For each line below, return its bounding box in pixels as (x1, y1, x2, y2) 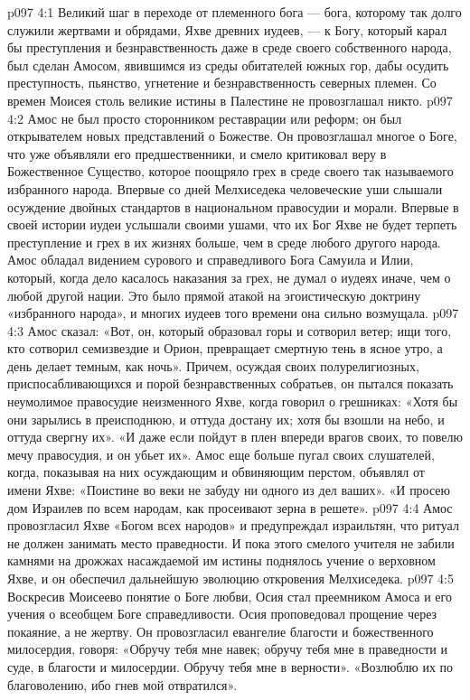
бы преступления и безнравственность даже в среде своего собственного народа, (7, 38, 452, 57)
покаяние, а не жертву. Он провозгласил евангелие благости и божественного (7, 621, 434, 640)
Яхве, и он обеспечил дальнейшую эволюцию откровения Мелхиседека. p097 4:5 (7, 569, 454, 587)
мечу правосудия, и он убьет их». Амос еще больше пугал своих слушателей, (7, 444, 435, 463)
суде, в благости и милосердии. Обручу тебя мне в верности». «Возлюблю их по (7, 657, 454, 676)
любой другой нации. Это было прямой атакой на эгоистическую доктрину (7, 285, 421, 304)
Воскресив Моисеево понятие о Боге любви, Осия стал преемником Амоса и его (7, 586, 452, 605)
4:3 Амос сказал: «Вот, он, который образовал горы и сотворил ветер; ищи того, (7, 321, 452, 340)
